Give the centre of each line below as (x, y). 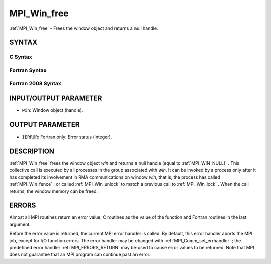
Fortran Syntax (28, 70)
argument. (20, 224)
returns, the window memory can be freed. (53, 191)
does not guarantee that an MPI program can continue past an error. (80, 255)
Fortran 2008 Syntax (35, 84)
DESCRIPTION (32, 151)
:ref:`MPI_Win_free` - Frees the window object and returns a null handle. (84, 28)
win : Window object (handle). (52, 110)
